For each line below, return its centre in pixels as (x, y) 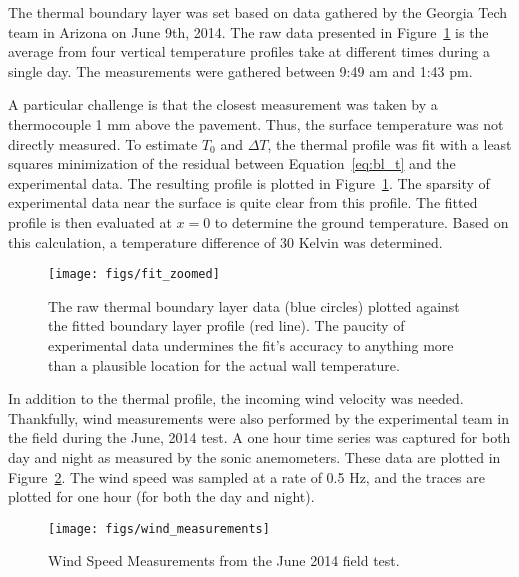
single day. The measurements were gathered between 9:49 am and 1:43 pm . (240, 70)
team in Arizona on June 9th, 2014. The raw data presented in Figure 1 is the (248, 31)
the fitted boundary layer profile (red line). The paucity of (226, 325)
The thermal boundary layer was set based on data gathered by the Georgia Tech (258, 12)
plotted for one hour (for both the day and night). (161, 496)
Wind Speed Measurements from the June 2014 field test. (224, 560)
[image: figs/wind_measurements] (159, 528)
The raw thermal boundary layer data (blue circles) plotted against (254, 305)
